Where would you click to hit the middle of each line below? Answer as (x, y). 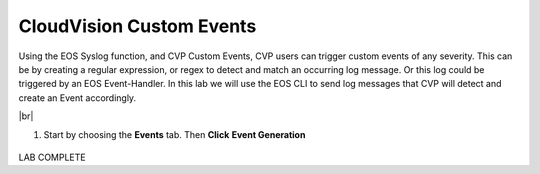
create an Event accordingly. (77, 97)
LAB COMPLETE (52, 157)
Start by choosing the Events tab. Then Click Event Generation (174, 134)
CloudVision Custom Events (137, 26)
